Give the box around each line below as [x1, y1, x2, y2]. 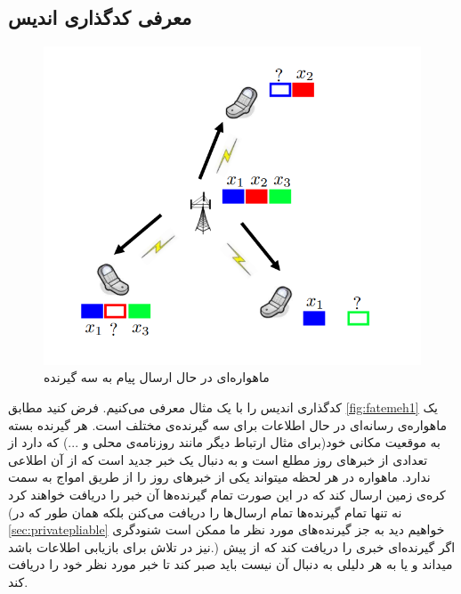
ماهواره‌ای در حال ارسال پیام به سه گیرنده [44, 368, 270, 387]
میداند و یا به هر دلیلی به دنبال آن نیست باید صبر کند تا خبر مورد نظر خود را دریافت [8, 555, 453, 574]
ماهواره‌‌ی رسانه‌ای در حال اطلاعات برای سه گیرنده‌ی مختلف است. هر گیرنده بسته [8, 415, 447, 434]
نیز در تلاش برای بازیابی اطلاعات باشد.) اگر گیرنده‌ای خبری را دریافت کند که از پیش [8, 537, 456, 556]
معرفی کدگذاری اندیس [8, 4, 192, 31]
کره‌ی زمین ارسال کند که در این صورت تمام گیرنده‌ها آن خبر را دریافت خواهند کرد [8, 484, 446, 503]
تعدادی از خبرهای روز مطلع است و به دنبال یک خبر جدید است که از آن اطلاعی [8, 450, 428, 468]
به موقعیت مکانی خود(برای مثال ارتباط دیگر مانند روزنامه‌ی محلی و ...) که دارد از [8, 433, 441, 452]
